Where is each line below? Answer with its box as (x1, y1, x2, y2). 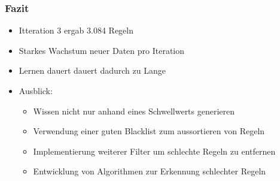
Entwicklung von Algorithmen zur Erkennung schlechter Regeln (33, 165, 266, 177)
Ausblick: (19, 85, 53, 96)
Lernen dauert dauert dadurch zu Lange (19, 64, 166, 77)
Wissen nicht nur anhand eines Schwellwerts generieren (33, 104, 235, 117)
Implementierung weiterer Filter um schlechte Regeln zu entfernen (33, 144, 276, 157)
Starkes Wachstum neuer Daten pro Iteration (19, 44, 185, 56)
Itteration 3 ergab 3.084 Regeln (19, 24, 134, 37)
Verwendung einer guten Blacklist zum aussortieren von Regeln (33, 125, 265, 137)
